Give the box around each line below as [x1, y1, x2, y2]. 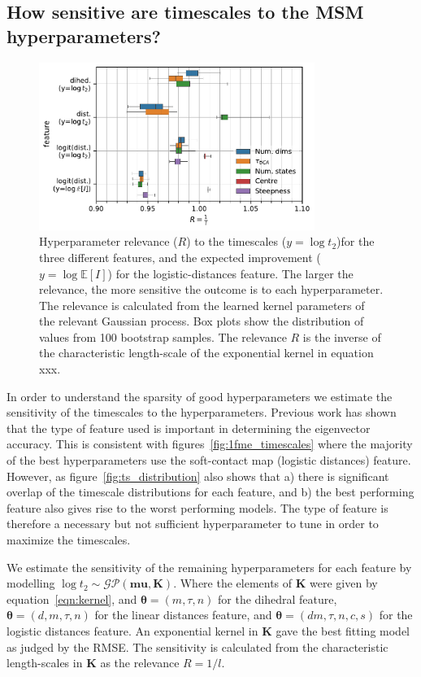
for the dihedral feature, [218, 590, 337, 607]
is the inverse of [302, 328, 381, 345]
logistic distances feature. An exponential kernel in [7, 622, 258, 639]
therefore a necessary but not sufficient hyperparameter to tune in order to [7, 515, 379, 532]
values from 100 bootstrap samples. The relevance [39, 328, 287, 345]
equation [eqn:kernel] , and [7, 590, 137, 607]
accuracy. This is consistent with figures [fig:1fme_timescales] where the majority [7, 435, 413, 452]
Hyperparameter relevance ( [39, 233, 178, 250]
